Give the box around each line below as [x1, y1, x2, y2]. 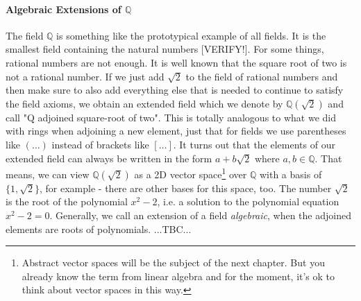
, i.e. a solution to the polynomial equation [157, 194, 339, 209]
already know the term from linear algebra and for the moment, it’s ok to [22, 268, 335, 283]
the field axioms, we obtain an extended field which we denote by [6, 96, 283, 110]
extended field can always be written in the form [6, 150, 212, 165]
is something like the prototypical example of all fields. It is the [56, 28, 326, 42]
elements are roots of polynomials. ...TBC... [6, 221, 192, 236]
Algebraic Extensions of [6, 1, 121, 16]
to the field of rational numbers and [185, 69, 338, 83]
